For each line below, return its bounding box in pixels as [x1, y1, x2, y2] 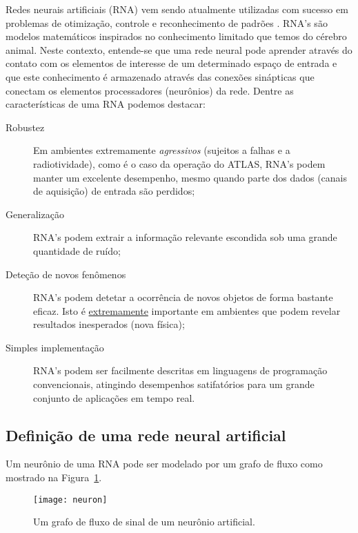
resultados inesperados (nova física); [33, 317, 185, 331]
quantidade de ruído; [33, 243, 121, 258]
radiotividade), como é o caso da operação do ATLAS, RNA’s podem [33, 156, 326, 171]
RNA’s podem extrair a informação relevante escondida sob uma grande [33, 230, 337, 244]
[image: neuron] [33, 494, 108, 505]
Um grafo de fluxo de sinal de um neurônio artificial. [33, 514, 255, 529]
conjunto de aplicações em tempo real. [33, 390, 195, 405]
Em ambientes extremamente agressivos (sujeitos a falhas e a [33, 143, 290, 157]
